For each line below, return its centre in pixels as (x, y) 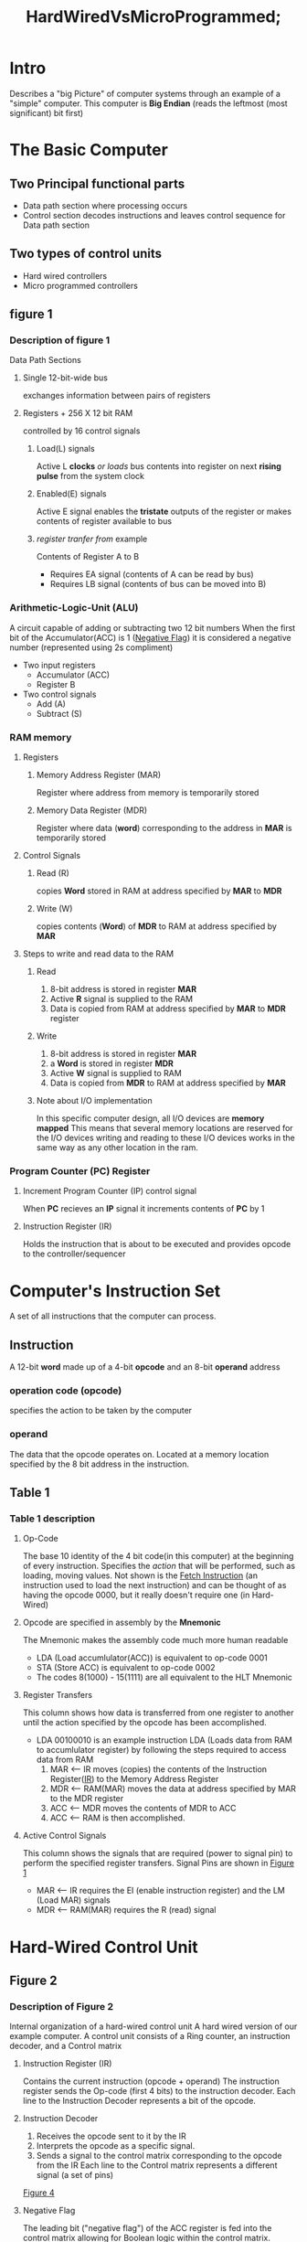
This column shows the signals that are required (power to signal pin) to (158, 1853)
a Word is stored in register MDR (111, 1063)
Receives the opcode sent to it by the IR (111, 2136)
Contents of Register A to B (88, 557)
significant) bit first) (47, 112)
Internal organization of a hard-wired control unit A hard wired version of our (153, 2026)
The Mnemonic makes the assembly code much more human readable (155, 1640)
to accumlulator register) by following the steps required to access (161, 1750)
